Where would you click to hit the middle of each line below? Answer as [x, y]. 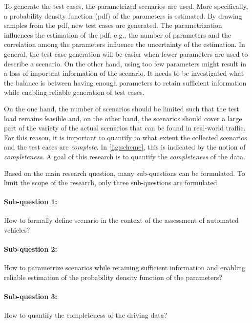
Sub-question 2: [31, 249]
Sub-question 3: [31, 296]
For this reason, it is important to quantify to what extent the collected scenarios [126, 137]
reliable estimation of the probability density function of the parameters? [113, 277]
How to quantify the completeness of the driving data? [86, 315]
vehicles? [17, 230]
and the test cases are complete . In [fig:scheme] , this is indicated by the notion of [125, 147]
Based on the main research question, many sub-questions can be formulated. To [125, 173]
